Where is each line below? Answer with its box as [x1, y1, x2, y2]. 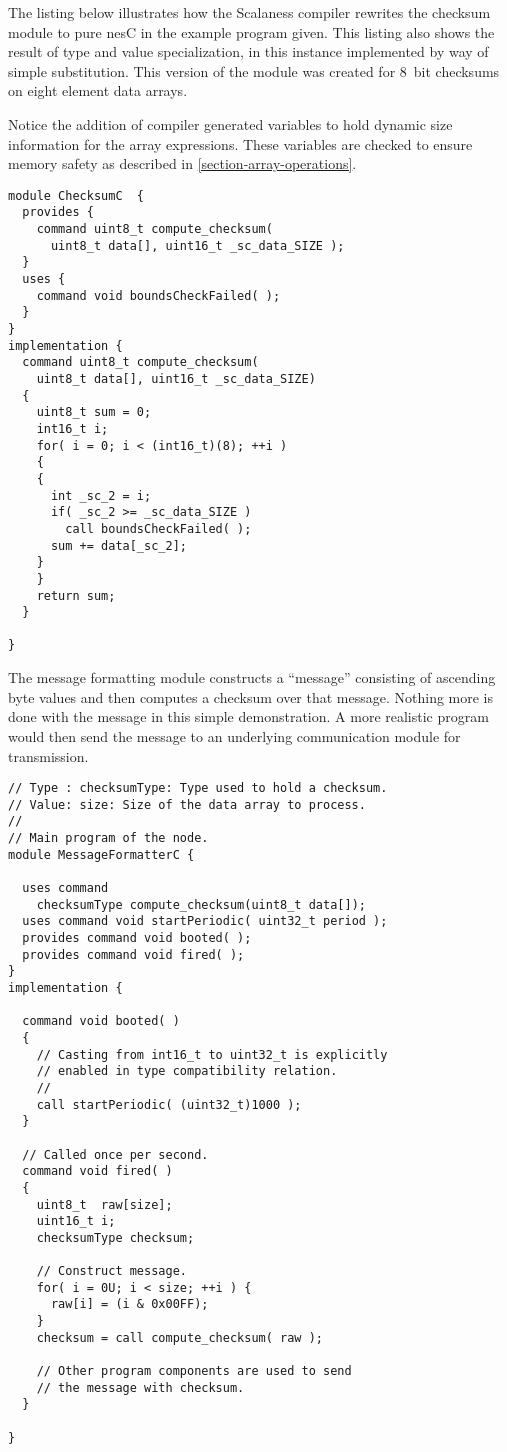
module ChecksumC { [8, 188, 145, 203]
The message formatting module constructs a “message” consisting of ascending [8, 667, 496, 688]
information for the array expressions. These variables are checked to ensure [8, 133, 473, 154]
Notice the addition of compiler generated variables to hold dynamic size [8, 113, 453, 134]
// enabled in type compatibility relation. [36, 1064, 338, 1079]
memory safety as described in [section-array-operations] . [8, 153, 357, 174]
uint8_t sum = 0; [36, 405, 152, 420]
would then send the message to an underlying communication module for [8, 725, 461, 746]
